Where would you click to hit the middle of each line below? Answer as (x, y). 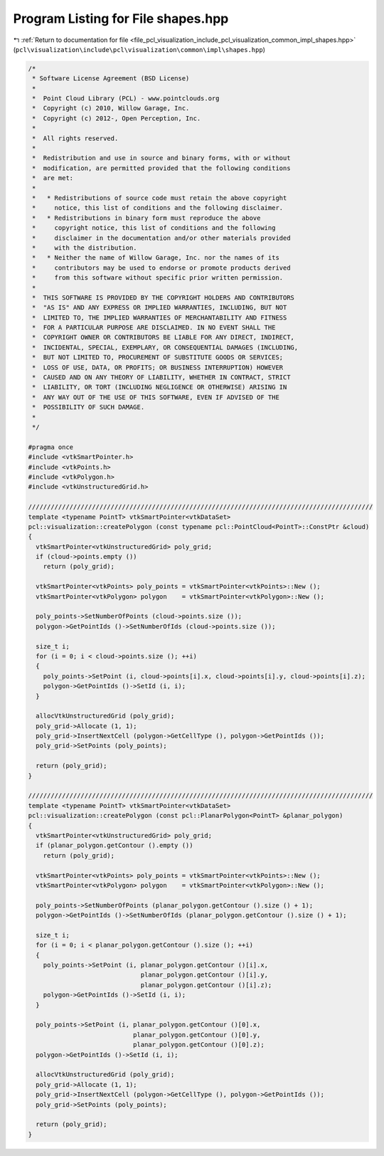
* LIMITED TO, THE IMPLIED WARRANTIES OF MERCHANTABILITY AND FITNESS (160, 317)
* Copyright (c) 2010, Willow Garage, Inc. (111, 108)
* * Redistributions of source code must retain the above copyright (160, 198)
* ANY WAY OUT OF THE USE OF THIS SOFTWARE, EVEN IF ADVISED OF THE (156, 397)
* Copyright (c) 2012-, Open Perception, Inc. (117, 118)
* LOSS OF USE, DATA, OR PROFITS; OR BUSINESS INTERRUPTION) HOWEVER (158, 367)
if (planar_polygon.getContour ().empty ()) (114, 846)
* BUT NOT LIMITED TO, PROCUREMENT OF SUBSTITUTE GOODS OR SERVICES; (158, 357)
